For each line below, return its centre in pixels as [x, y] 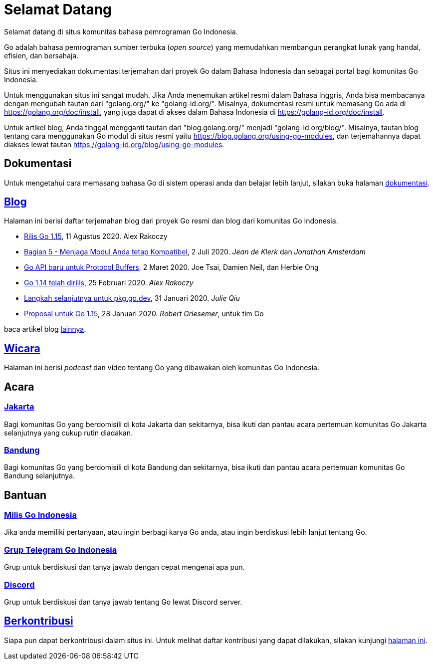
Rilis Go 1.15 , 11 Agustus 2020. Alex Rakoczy [96, 236]
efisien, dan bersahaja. [41, 55]
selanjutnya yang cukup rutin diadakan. [69, 433]
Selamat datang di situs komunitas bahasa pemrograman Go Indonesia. [121, 31]
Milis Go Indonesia [40, 515]
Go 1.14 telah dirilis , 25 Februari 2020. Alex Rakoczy [109, 283]
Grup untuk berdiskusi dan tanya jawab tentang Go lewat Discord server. [123, 602]
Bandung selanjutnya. [40, 476]
